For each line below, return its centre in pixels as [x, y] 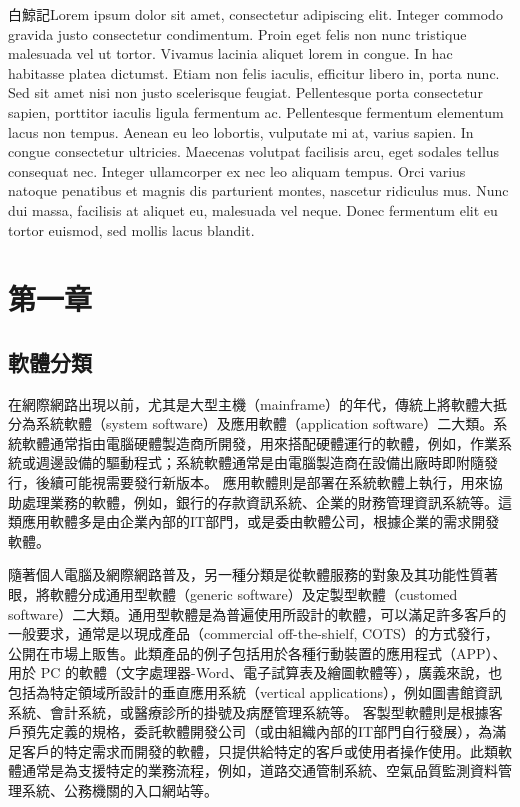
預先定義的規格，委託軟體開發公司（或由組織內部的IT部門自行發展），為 [257, 731]
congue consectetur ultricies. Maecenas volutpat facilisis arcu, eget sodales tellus [254, 151]
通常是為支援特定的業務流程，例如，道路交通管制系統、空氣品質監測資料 [259, 770]
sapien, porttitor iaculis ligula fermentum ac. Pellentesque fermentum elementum [256, 111]
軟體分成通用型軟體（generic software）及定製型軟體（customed [253, 594]
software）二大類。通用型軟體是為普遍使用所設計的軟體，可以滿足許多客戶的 [257, 613]
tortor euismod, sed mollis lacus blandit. [131, 229]
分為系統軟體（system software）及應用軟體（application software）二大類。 [251, 423]
